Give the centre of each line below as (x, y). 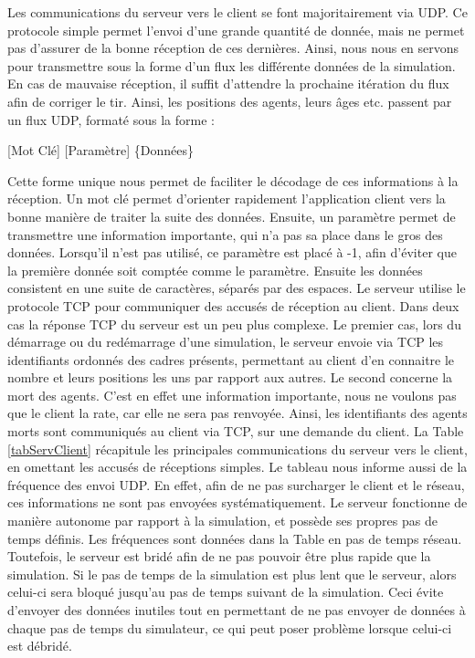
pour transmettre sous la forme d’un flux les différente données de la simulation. (232, 65)
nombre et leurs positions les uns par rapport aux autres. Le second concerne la (230, 377)
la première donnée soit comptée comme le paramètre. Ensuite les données (215, 270)
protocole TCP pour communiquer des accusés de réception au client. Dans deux (233, 305)
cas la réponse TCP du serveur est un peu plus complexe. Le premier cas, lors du (234, 324)
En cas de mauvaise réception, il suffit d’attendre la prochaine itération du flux (228, 84)
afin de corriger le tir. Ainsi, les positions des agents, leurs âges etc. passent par (230, 101)
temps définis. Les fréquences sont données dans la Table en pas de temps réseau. (235, 538)
